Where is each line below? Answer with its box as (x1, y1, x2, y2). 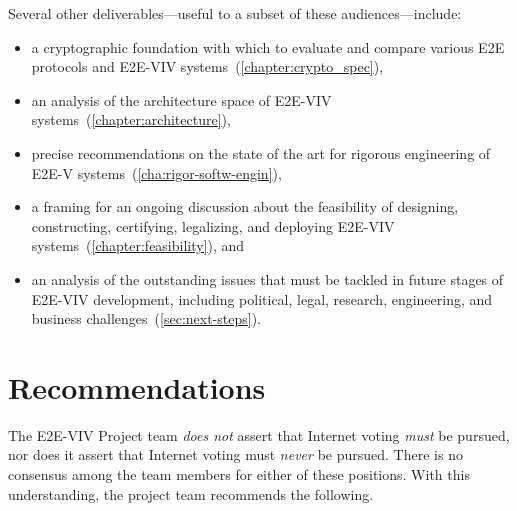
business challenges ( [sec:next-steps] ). (31, 308, 261, 329)
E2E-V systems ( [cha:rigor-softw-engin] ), (31, 162, 282, 183)
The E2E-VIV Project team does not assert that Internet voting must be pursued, (8, 424, 510, 445)
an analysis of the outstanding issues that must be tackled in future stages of (31, 268, 504, 289)
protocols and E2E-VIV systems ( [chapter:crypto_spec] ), (31, 56, 384, 77)
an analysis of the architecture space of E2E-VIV (31, 89, 332, 110)
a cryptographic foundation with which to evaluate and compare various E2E (31, 36, 505, 57)
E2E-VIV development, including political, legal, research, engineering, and (31, 288, 493, 309)
